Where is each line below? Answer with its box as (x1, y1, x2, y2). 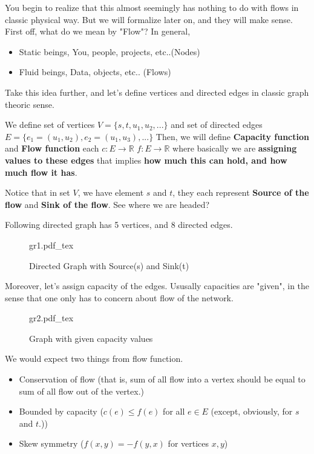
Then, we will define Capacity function (155, 130, 309, 142)
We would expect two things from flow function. (5, 352, 183, 365)
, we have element (77, 186, 144, 199)
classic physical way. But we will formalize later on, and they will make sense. (5, 13, 293, 25)
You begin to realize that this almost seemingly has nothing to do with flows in (5, 1, 299, 13)
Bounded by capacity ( (19, 405, 103, 418)
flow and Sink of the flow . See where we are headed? (5, 198, 210, 210)
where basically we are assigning (172, 142, 297, 155)
